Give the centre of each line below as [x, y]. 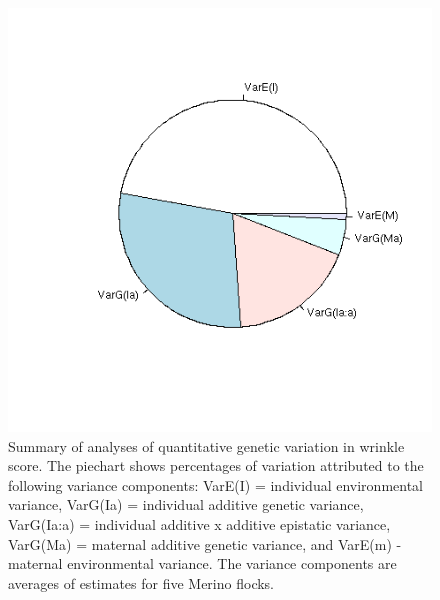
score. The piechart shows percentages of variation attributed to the [216, 465]
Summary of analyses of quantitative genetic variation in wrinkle [206, 445]
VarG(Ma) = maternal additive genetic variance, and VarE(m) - [205, 543]
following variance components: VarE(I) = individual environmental [216, 484]
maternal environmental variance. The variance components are [202, 563]
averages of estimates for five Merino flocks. [141, 582]
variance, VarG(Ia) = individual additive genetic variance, [186, 504]
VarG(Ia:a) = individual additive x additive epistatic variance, [199, 523]
